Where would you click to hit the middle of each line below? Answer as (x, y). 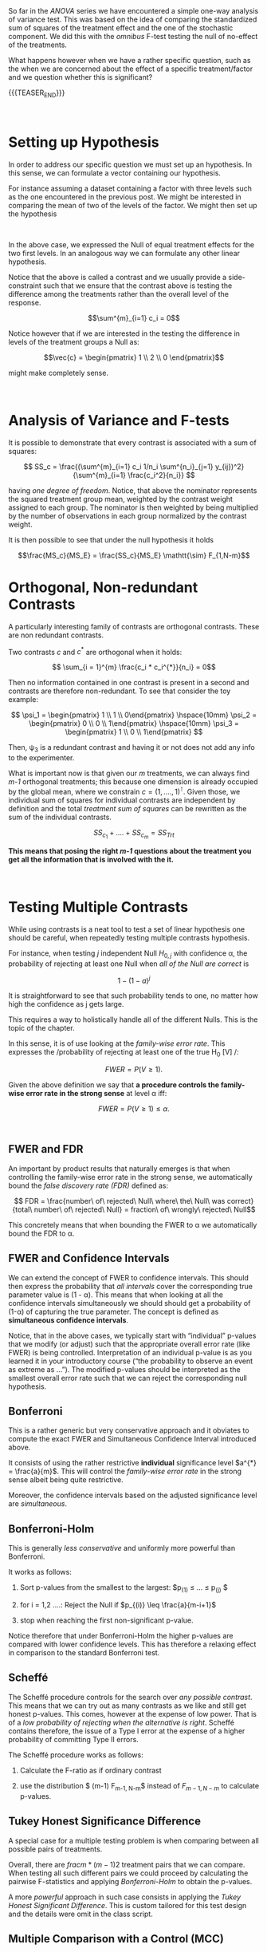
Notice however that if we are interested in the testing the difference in (124, 333)
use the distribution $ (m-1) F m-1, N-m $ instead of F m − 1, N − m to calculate (139, 1786)
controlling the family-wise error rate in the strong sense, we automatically (130, 1177)
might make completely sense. (59, 373)
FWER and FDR (46, 1149)
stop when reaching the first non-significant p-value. (106, 1620)
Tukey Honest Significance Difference (105, 1822)
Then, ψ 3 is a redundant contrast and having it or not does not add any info (132, 749)
